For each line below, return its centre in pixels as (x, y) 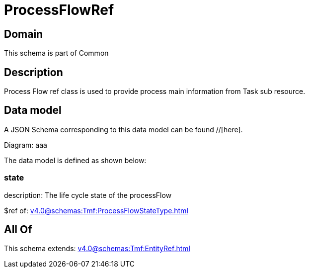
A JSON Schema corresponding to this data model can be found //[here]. (123, 129)
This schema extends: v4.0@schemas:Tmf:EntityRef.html (97, 249)
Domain (24, 34)
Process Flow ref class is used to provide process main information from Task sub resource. (155, 91)
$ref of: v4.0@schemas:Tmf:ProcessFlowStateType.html (96, 210)
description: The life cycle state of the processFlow (88, 195)
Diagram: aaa (26, 145)
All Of (18, 230)
